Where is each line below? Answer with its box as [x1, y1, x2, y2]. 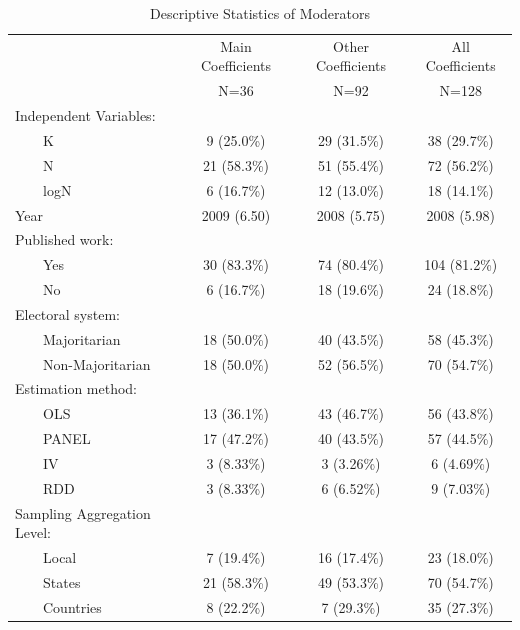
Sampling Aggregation [15, 502, 151, 523]
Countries [43, 596, 102, 617]
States [43, 571, 81, 592]
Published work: [15, 229, 114, 250]
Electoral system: [15, 303, 120, 324]
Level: [15, 522, 51, 543]
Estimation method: [15, 378, 138, 399]
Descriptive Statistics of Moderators [150, 3, 370, 23]
